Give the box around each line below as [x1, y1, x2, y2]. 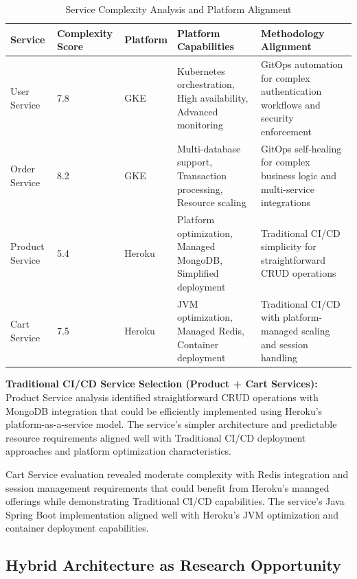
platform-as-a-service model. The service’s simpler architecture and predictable [5, 417, 337, 431]
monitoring [176, 117, 223, 132]
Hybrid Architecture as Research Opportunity [5, 554, 342, 576]
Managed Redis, [176, 323, 244, 338]
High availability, [176, 91, 249, 105]
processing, [176, 181, 223, 196]
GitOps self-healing [261, 141, 342, 155]
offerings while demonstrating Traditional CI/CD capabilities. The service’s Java [5, 494, 345, 508]
